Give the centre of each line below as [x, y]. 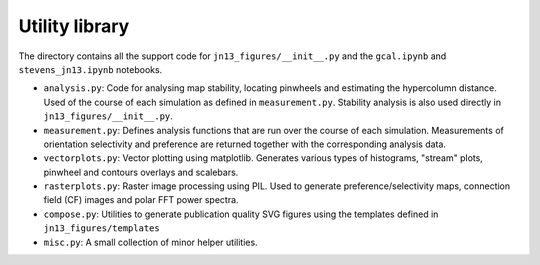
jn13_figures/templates [101, 228]
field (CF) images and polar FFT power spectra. [141, 200]
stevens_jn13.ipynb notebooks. [90, 69]
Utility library [74, 26]
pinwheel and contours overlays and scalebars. [141, 172]
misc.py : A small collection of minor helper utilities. [151, 242]
